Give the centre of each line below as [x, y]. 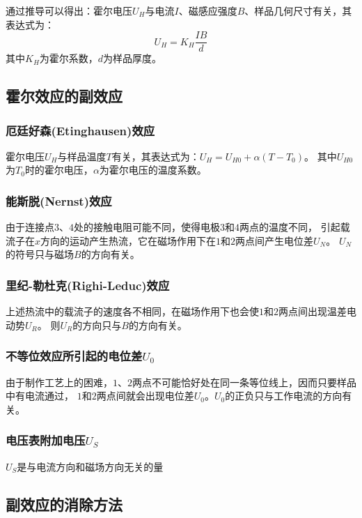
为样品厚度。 [133, 58]
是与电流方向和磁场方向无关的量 [90, 466]
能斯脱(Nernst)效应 [59, 200]
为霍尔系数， [69, 58]
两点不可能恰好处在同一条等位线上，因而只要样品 [244, 382]
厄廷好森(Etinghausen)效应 [80, 130]
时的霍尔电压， [59, 170]
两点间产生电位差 [275, 240]
